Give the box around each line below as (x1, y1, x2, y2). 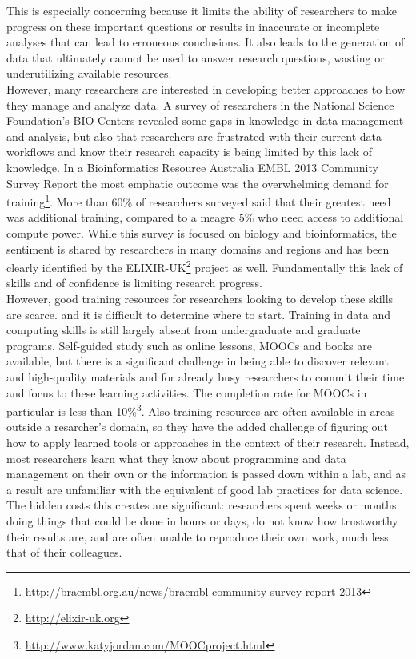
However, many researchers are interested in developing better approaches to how (6, 80, 406, 97)
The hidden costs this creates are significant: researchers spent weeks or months (6, 497, 397, 513)
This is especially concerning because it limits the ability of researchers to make (6, 2, 397, 18)
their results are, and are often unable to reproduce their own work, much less (6, 528, 389, 545)
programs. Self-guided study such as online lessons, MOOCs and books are (6, 337, 372, 353)
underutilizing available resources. (6, 65, 172, 82)
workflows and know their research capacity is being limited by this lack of (6, 143, 373, 160)
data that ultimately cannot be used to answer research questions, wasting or (6, 49, 385, 66)
